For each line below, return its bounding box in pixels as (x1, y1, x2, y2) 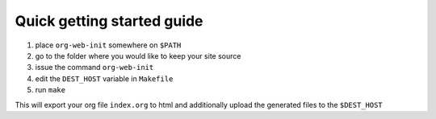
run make (35, 85, 66, 95)
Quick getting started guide (15, 12, 203, 30)
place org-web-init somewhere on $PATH (35, 40, 182, 50)
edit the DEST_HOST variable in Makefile (35, 73, 174, 84)
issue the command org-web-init (35, 63, 154, 72)
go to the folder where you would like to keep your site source (35, 51, 241, 60)
